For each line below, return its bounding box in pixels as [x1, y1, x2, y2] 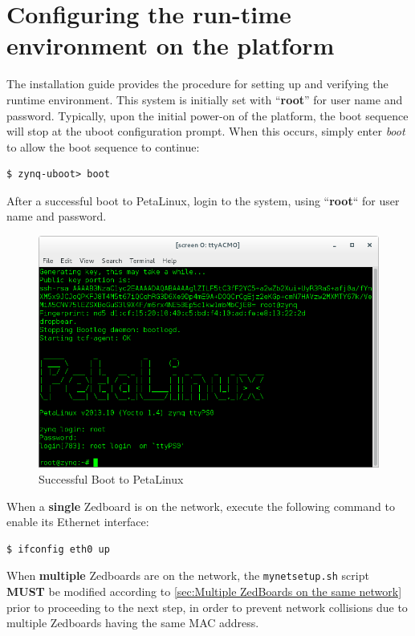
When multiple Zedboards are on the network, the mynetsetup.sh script [6, 567, 369, 584]
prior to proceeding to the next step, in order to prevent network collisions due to [6, 598, 408, 615]
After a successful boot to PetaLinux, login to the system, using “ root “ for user [6, 192, 400, 209]
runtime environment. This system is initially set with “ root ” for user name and [6, 91, 403, 107]
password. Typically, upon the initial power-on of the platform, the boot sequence [6, 107, 409, 124]
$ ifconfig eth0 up [6, 543, 110, 555]
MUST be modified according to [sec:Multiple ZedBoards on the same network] [6, 583, 402, 600]
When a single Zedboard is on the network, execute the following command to [6, 497, 395, 514]
